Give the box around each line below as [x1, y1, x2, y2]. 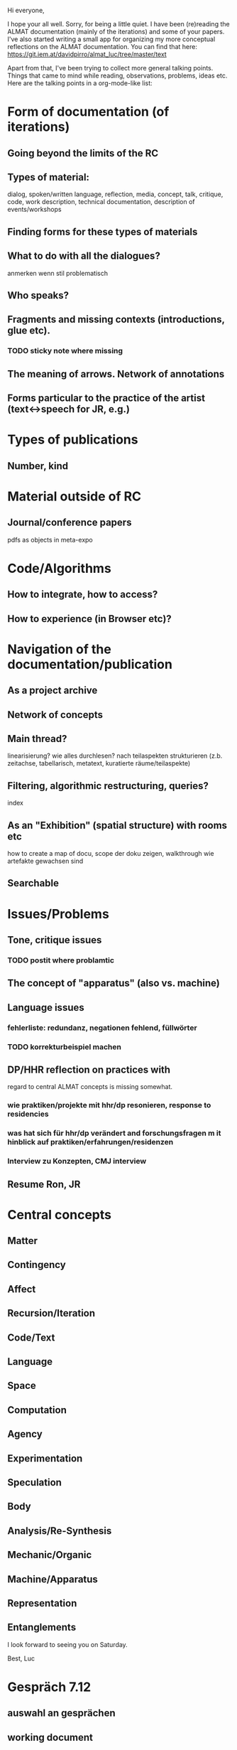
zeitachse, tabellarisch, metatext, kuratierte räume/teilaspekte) [7, 759, 191, 768]
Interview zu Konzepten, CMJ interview [7, 1156, 147, 1166]
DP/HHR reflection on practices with [7, 1063, 171, 1075]
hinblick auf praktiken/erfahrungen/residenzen [7, 1137, 174, 1147]
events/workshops [7, 205, 62, 214]
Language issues [7, 1002, 84, 1014]
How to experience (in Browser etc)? [7, 613, 172, 625]
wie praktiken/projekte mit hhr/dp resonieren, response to [7, 1100, 211, 1110]
